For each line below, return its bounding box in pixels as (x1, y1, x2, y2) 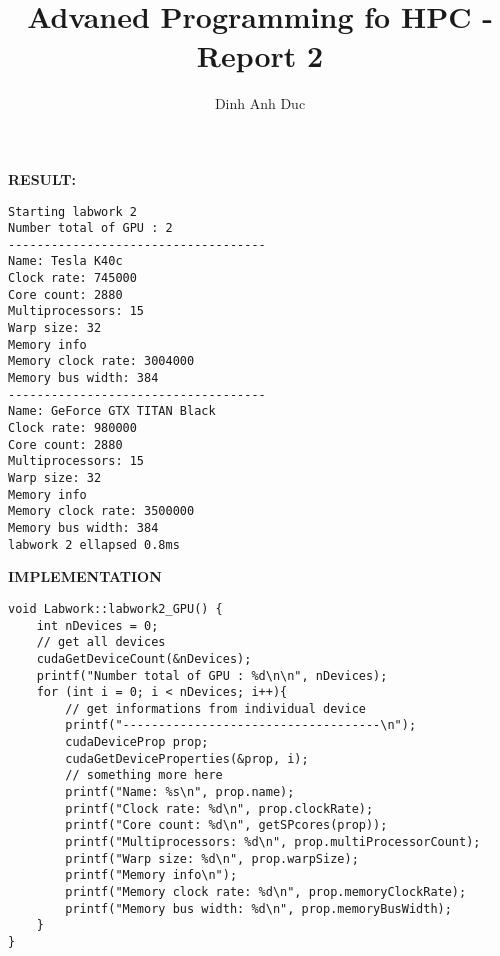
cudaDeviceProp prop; (65, 735, 209, 750)
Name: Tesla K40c (8, 254, 123, 269)
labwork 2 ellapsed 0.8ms (8, 537, 180, 552)
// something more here (65, 768, 223, 783)
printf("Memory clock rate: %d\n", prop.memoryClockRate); (65, 885, 467, 900)
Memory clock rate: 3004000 (8, 354, 195, 369)
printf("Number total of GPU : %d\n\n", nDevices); (36, 668, 388, 683)
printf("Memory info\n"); (65, 868, 238, 883)
